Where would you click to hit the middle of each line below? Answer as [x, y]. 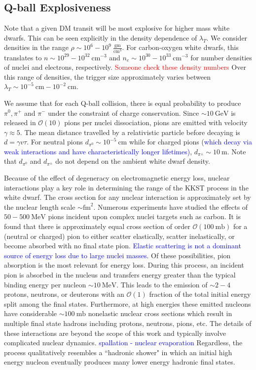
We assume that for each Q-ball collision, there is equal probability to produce [123, 103]
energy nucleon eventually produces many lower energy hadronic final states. [120, 362]
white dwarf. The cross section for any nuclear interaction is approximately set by [128, 197]
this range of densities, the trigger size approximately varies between [107, 76]
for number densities [221, 57]
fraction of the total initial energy [200, 294]
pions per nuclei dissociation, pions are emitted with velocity [156, 122]
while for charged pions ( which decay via [191, 142]
